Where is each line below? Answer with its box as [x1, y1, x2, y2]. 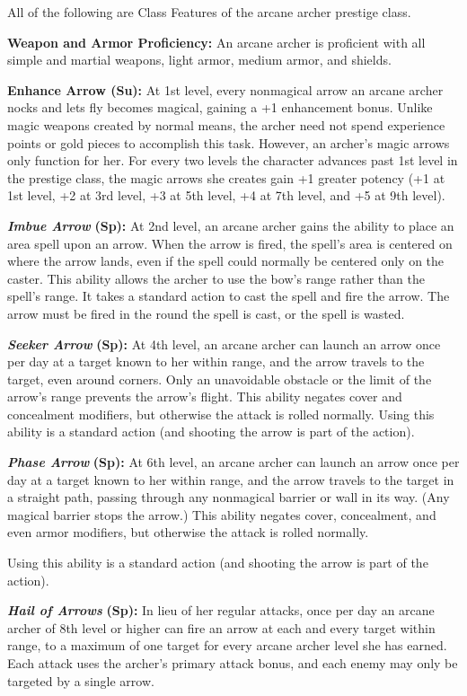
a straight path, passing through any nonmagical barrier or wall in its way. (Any [7, 488, 450, 507]
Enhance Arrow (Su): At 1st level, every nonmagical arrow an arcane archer [7, 80, 444, 99]
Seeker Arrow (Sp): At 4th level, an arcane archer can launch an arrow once [7, 334, 441, 353]
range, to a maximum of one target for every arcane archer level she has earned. [7, 636, 447, 655]
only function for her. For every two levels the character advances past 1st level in [7, 151, 458, 170]
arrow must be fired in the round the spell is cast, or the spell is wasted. [7, 304, 405, 322]
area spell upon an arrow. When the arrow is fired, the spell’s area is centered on [7, 233, 453, 252]
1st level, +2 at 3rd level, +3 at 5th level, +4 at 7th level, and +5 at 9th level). [7, 186, 445, 205]
